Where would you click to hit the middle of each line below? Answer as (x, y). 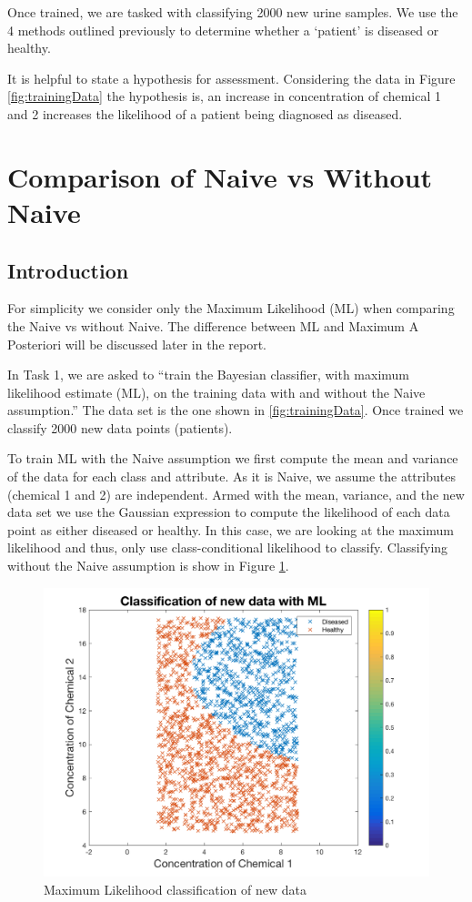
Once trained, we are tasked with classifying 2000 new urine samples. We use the (233, 12)
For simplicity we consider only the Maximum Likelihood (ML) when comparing (231, 308)
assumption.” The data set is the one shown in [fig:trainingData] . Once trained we (236, 410)
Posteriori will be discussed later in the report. (137, 344)
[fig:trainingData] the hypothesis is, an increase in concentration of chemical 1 (225, 96)
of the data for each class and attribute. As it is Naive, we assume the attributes (231, 476)
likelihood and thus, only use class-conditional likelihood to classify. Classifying (228, 547)
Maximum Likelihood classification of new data (175, 889)
